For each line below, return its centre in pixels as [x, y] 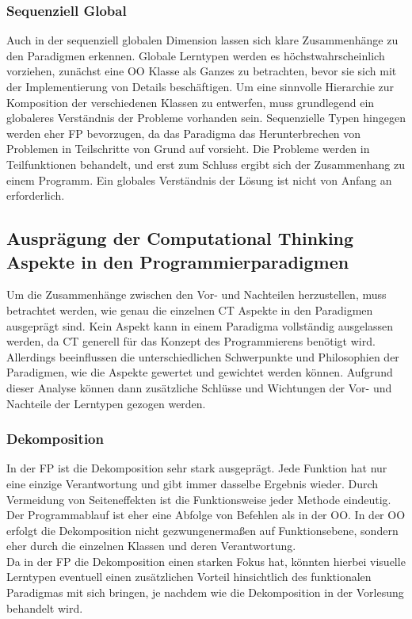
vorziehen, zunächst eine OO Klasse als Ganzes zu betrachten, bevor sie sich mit [202, 71]
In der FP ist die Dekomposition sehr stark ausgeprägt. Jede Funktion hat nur [197, 468]
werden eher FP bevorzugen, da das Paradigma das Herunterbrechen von [184, 133]
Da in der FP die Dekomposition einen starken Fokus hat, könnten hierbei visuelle [206, 561]
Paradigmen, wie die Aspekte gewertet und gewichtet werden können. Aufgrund [200, 372]
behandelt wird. [45, 608]
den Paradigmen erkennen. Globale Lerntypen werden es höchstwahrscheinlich [196, 55]
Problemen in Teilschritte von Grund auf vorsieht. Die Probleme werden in [188, 149]
